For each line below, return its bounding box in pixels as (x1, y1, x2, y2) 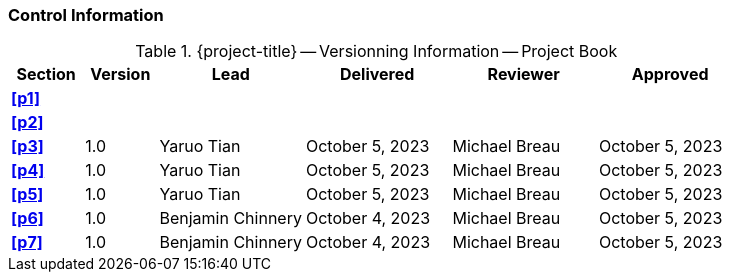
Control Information (8, 5, 164, 25)
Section (16, 64, 76, 85)
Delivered (340, 64, 415, 85)
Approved (631, 64, 709, 85)
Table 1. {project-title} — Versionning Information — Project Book (135, 41, 618, 62)
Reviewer (487, 64, 560, 85)
